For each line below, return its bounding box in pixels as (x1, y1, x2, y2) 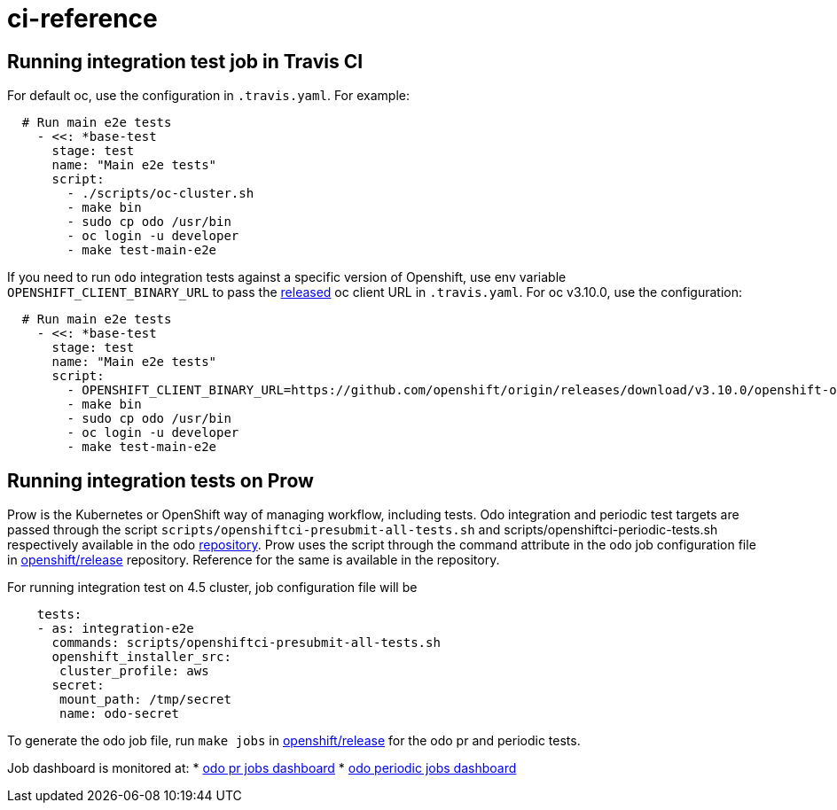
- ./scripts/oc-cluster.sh (66, 186, 254, 201)
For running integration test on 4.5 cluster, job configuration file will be (7, 580, 418, 596)
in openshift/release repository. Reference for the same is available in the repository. (7, 552, 500, 568)
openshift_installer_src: (51, 650, 231, 665)
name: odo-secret (59, 706, 179, 721)
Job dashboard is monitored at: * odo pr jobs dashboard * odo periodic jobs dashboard (7, 760, 517, 776)
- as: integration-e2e (36, 621, 194, 636)
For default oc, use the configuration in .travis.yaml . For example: (7, 88, 410, 104)
